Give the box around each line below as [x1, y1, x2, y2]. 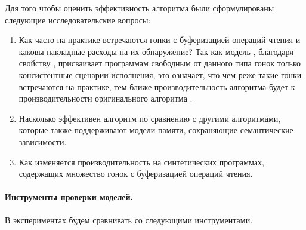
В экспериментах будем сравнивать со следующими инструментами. [5, 213, 253, 226]
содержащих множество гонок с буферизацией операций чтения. [18, 167, 253, 180]
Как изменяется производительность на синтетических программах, [18, 155, 264, 168]
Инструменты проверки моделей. [5, 191, 134, 203]
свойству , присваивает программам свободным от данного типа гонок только [18, 57, 301, 69]
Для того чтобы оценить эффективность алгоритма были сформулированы [5, 2, 274, 14]
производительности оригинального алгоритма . [18, 92, 193, 105]
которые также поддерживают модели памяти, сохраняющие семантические [18, 124, 293, 136]
